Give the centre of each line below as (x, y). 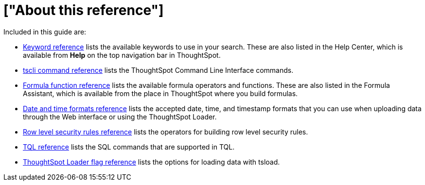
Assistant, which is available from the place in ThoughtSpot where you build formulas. (160, 93)
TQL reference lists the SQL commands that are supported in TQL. (129, 147)
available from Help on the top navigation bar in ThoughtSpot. (122, 55)
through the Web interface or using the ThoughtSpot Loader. (120, 117)
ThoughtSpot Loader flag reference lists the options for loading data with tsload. (151, 162)
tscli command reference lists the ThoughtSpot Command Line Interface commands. (158, 70)
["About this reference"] (84, 10)
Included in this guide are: (45, 32)
